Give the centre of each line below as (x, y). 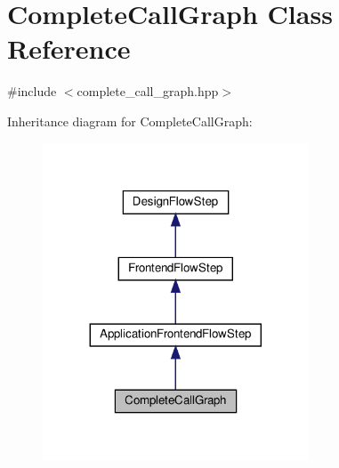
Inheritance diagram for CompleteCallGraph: (130, 121)
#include (32, 91)
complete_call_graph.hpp (148, 91)
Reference (69, 48)
